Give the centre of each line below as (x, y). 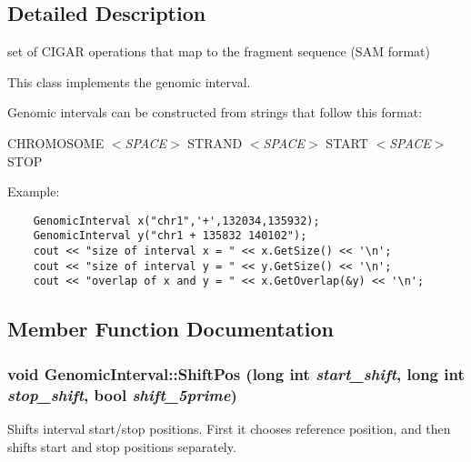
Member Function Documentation (171, 329)
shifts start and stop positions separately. (122, 446)
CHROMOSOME (56, 142)
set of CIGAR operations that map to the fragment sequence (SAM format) (219, 51)
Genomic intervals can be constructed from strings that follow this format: (215, 112)
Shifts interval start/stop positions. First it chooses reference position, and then (229, 428)
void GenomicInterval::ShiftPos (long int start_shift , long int (236, 373)
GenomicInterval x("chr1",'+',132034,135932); (176, 221)
